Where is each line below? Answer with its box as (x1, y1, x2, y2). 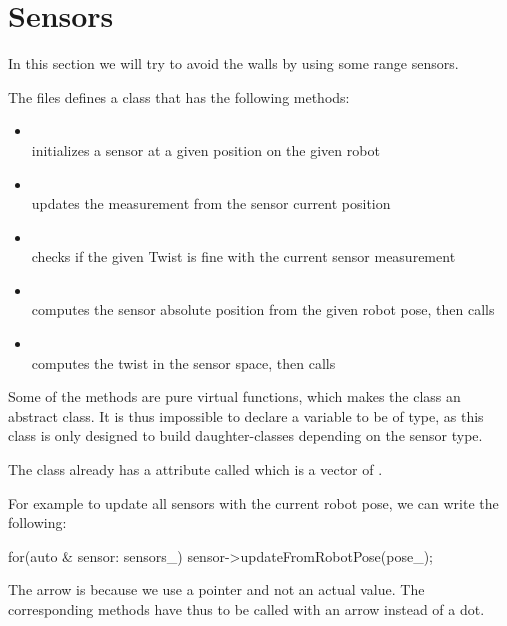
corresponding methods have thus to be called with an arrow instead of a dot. (8, 599, 485, 619)
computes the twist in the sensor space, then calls (31, 352, 336, 373)
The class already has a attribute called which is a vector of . (8, 459, 383, 480)
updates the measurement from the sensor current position (31, 193, 391, 214)
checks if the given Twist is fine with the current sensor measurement (31, 246, 456, 267)
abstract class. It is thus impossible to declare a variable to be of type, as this (8, 405, 484, 426)
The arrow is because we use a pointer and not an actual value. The (8, 579, 425, 600)
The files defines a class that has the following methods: (8, 86, 350, 107)
